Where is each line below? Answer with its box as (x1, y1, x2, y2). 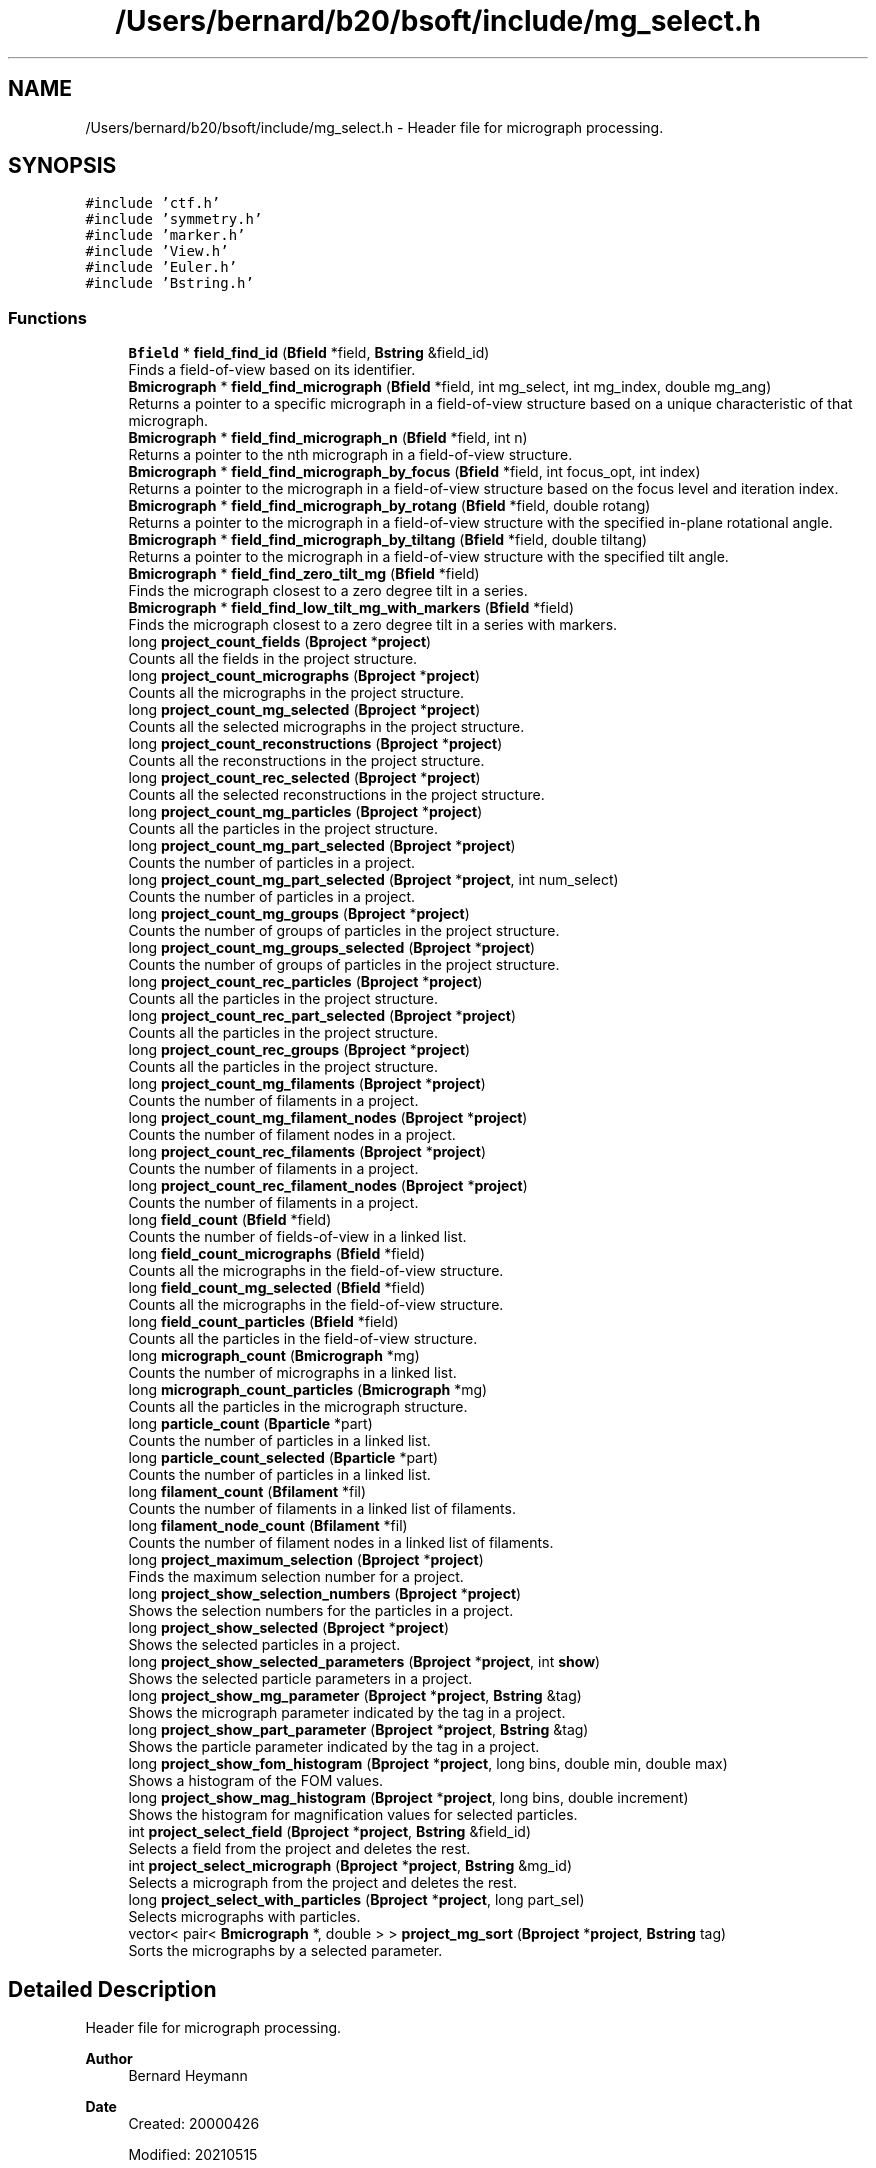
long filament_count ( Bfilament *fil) (128, 1483, 367, 1501)
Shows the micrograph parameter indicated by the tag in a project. (128, 1704, 566, 1722)
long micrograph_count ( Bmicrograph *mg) (128, 1347, 420, 1365)
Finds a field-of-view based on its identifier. (128, 361, 416, 379)
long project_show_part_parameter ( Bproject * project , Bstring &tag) (128, 1721, 589, 1739)
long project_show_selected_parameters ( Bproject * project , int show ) (128, 1653, 601, 1671)
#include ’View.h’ (85, 243, 229, 260)
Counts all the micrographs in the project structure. (128, 684, 465, 702)
